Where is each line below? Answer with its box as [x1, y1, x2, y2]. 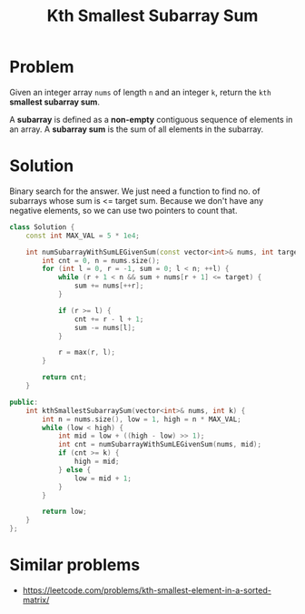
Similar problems [9, 555, 141, 576]
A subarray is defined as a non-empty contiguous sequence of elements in [9, 114, 293, 125]
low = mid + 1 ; [74, 474, 132, 483]
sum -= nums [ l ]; [74, 323, 136, 332]
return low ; [42, 507, 88, 517]
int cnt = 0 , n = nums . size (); [42, 256, 161, 265]
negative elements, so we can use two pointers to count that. [9, 205, 238, 216]
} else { [57, 465, 92, 474]
